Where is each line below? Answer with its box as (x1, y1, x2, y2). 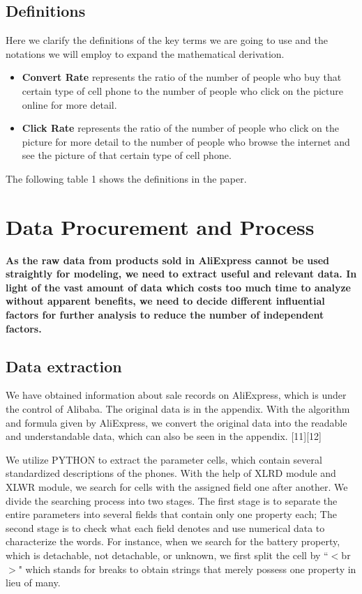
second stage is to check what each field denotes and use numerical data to (6, 520, 325, 535)
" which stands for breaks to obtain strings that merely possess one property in (18, 561, 356, 576)
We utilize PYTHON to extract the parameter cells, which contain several (6, 452, 322, 466)
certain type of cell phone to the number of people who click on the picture (22, 83, 343, 98)
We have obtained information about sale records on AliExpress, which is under (6, 388, 347, 402)
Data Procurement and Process (6, 212, 315, 241)
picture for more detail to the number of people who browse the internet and (22, 134, 350, 148)
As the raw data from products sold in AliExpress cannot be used (6, 252, 330, 267)
